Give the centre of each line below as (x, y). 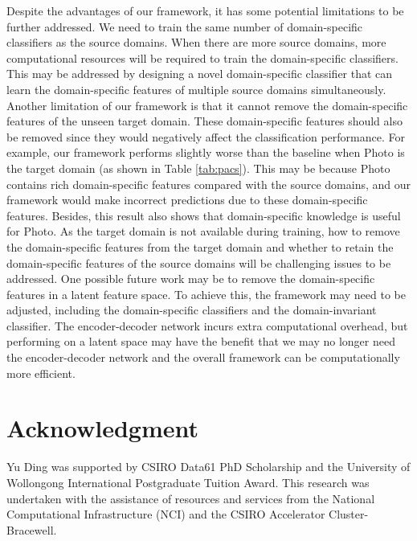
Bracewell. (32, 529)
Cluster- (349, 514)
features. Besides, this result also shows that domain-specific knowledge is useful (204, 215)
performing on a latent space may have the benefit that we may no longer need (201, 341)
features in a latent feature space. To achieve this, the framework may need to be (206, 294)
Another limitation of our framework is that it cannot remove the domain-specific (207, 105)
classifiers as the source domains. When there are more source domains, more (196, 42)
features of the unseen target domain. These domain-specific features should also (204, 121)
